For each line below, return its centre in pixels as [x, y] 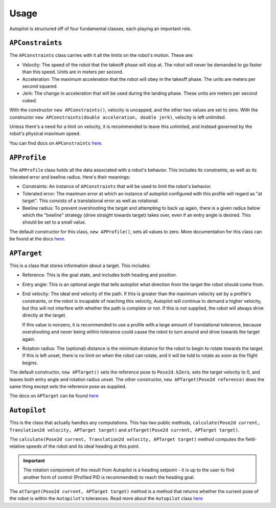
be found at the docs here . [38, 239]
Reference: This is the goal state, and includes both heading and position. [100, 275]
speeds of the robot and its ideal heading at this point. [83, 446]
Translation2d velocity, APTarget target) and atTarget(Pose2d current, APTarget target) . [124, 430]
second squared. [40, 86]
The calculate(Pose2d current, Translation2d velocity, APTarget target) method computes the [127, 439]
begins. [30, 363]
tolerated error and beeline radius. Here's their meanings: [70, 177]
